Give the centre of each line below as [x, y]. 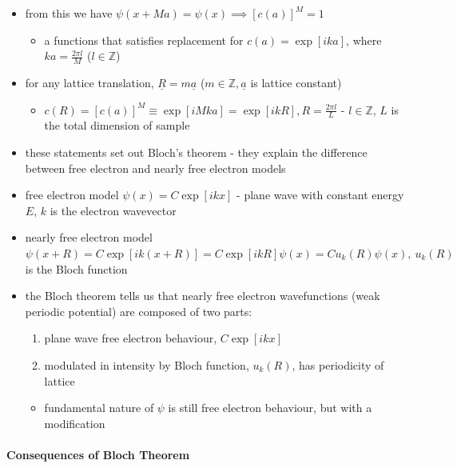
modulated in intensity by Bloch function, [147, 364]
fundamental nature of [99, 408]
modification [75, 423]
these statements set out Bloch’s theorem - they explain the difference [196, 152]
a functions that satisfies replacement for [144, 40]
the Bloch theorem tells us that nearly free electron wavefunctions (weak [203, 296]
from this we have [69, 13]
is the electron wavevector [113, 210]
